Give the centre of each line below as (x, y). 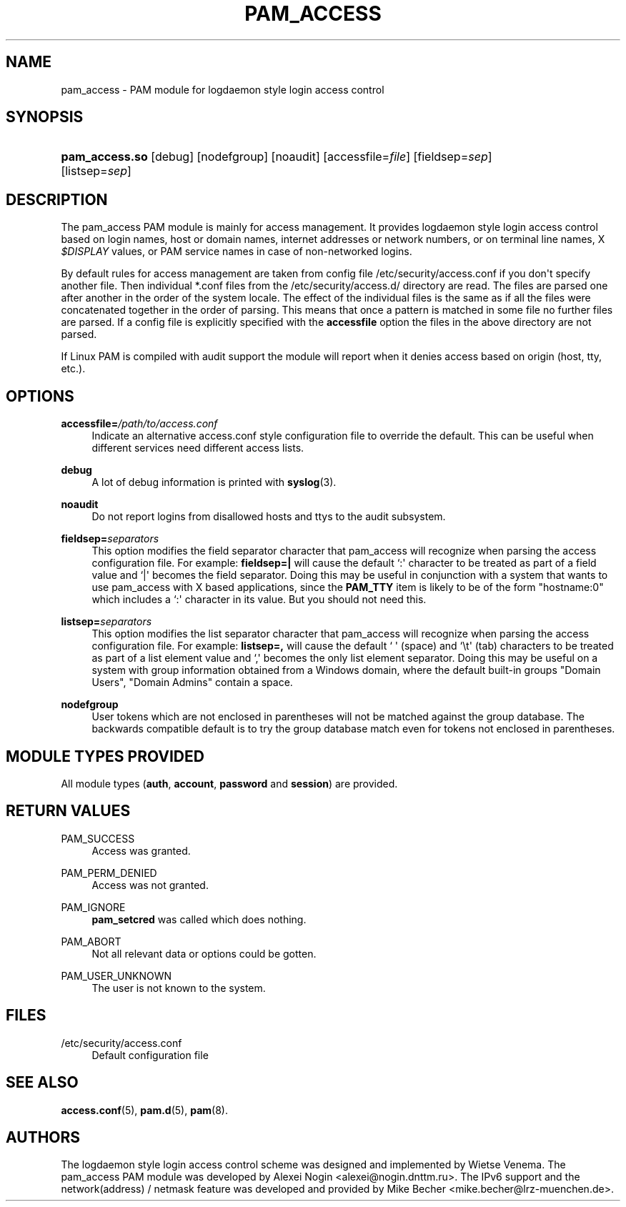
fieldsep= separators (110, 539)
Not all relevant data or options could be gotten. (204, 953)
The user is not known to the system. (179, 988)
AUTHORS (43, 1137)
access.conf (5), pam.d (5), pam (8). (144, 1110)
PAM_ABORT (91, 941)
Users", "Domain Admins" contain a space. (192, 682)
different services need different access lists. (198, 448)
